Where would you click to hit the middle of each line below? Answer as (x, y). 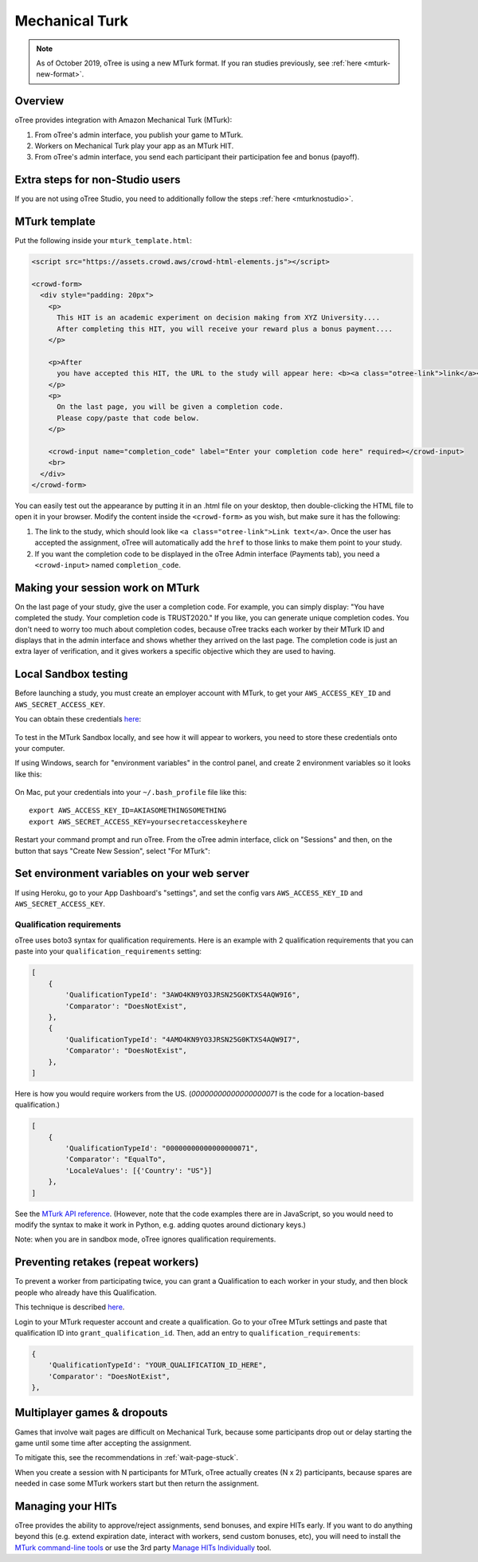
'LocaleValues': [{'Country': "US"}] (139, 1171)
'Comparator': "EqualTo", (116, 1159)
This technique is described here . (70, 1307)
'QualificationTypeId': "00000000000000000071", (162, 1149)
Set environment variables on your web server (132, 873)
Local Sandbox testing (71, 674)
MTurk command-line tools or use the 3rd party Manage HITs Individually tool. (143, 1548)
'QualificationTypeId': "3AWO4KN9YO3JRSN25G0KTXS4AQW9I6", (183, 995)
